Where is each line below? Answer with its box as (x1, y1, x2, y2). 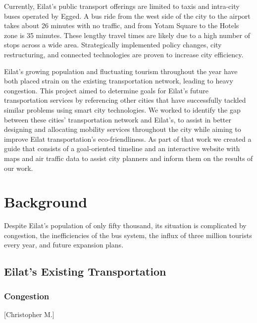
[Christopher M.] (4, 309, 54, 319)
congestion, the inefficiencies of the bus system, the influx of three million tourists (4, 230, 252, 240)
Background (4, 192, 88, 212)
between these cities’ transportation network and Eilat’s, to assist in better (4, 114, 231, 124)
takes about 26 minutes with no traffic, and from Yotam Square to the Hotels (4, 20, 239, 31)
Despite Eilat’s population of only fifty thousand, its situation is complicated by (4, 220, 247, 231)
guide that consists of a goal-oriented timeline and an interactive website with (4, 143, 240, 154)
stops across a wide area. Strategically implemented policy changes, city (4, 40, 222, 50)
